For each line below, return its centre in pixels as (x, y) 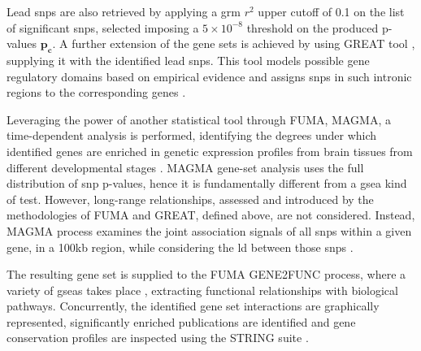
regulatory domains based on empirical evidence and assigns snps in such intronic (209, 76)
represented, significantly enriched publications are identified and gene (181, 321)
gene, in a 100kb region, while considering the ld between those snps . (180, 247)
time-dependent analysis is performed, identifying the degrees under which (192, 135)
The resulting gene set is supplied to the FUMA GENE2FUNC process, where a (206, 274)
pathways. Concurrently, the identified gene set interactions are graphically (193, 306)
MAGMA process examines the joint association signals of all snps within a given (209, 230)
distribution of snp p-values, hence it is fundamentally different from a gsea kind (207, 183)
